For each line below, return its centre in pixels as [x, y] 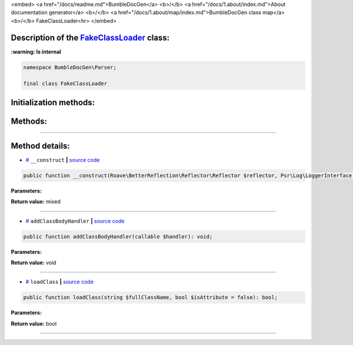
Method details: [40, 146]
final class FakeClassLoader [65, 84]
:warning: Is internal [36, 52]
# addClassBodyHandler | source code [75, 221]
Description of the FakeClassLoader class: [90, 37]
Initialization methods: [53, 102]
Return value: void [34, 263]
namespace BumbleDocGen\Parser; [70, 67]
